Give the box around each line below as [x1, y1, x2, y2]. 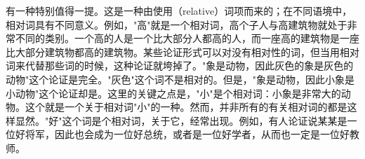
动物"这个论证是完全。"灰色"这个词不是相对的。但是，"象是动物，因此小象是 [6, 71, 354, 86]
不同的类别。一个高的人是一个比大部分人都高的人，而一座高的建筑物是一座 [15, 31, 359, 46]
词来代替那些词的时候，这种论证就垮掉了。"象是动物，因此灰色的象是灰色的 [6, 58, 354, 73]
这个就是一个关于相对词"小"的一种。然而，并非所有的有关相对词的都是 [25, 99, 347, 114]
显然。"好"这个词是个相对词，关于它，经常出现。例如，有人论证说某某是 [15, 113, 347, 127]
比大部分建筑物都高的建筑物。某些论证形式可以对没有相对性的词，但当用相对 [6, 44, 359, 59]
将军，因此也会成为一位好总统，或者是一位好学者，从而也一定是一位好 [25, 127, 350, 141]
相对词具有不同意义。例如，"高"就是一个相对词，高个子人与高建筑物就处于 [6, 17, 347, 32]
